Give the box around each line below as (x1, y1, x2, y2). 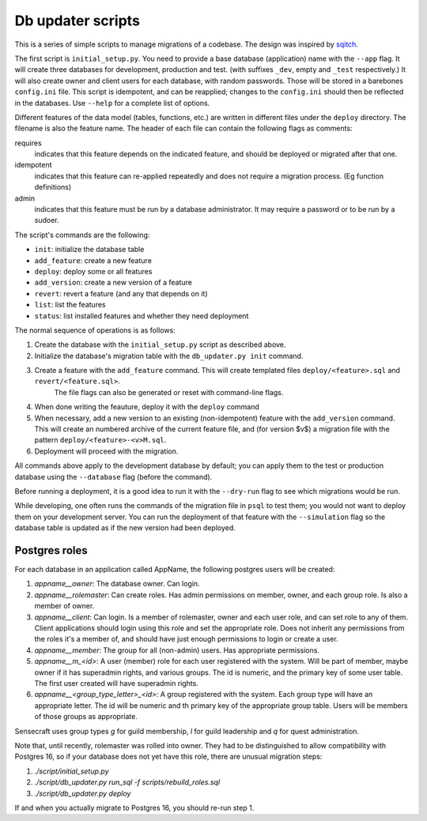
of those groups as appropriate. (34, 712, 138, 721)
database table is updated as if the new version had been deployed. (14, 523, 236, 533)
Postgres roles (14, 544, 88, 557)
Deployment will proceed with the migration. (34, 446, 179, 456)
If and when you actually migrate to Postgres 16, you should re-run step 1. (14, 803, 255, 812)
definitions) (34, 183, 72, 192)
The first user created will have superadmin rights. (34, 678, 199, 687)
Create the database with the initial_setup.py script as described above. (34, 340, 286, 349)
